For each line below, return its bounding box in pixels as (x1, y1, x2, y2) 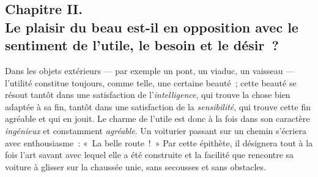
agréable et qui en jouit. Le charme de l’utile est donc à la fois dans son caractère (5, 112, 310, 125)
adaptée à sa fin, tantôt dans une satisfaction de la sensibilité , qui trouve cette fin (5, 100, 311, 113)
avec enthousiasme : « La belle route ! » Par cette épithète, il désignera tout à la (5, 136, 313, 149)
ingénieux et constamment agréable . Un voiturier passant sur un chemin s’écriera (5, 124, 306, 137)
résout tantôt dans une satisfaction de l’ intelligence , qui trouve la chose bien (5, 88, 290, 101)
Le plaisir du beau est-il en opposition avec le (5, 17, 298, 36)
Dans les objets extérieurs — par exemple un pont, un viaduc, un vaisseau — (5, 64, 295, 77)
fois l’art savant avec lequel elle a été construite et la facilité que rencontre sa (5, 148, 294, 161)
